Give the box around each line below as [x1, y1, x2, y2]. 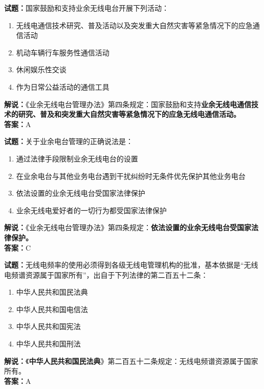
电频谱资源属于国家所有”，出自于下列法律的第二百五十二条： [4, 269, 208, 280]
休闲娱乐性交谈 [16, 64, 67, 75]
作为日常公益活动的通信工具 [16, 81, 109, 92]
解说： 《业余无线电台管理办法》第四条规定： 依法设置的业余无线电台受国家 [4, 222, 251, 233]
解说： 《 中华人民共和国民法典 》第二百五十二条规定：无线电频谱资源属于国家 [4, 355, 258, 366]
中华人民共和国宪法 [16, 321, 81, 332]
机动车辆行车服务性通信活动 [16, 47, 109, 57]
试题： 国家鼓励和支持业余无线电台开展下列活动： [4, 3, 169, 13]
